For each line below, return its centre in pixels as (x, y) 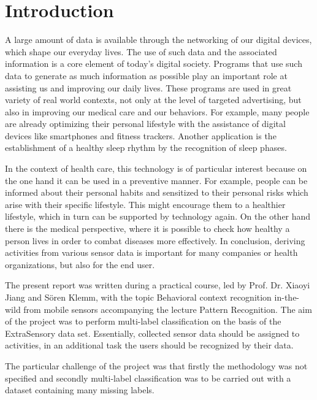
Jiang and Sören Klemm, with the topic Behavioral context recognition (138, 297)
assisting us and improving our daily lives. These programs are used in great (148, 87)
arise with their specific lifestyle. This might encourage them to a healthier (145, 204)
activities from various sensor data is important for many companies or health (151, 252)
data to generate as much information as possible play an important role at (146, 75)
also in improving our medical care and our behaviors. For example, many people (157, 111)
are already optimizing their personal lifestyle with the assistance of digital (145, 124)
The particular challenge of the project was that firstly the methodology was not (156, 365)
